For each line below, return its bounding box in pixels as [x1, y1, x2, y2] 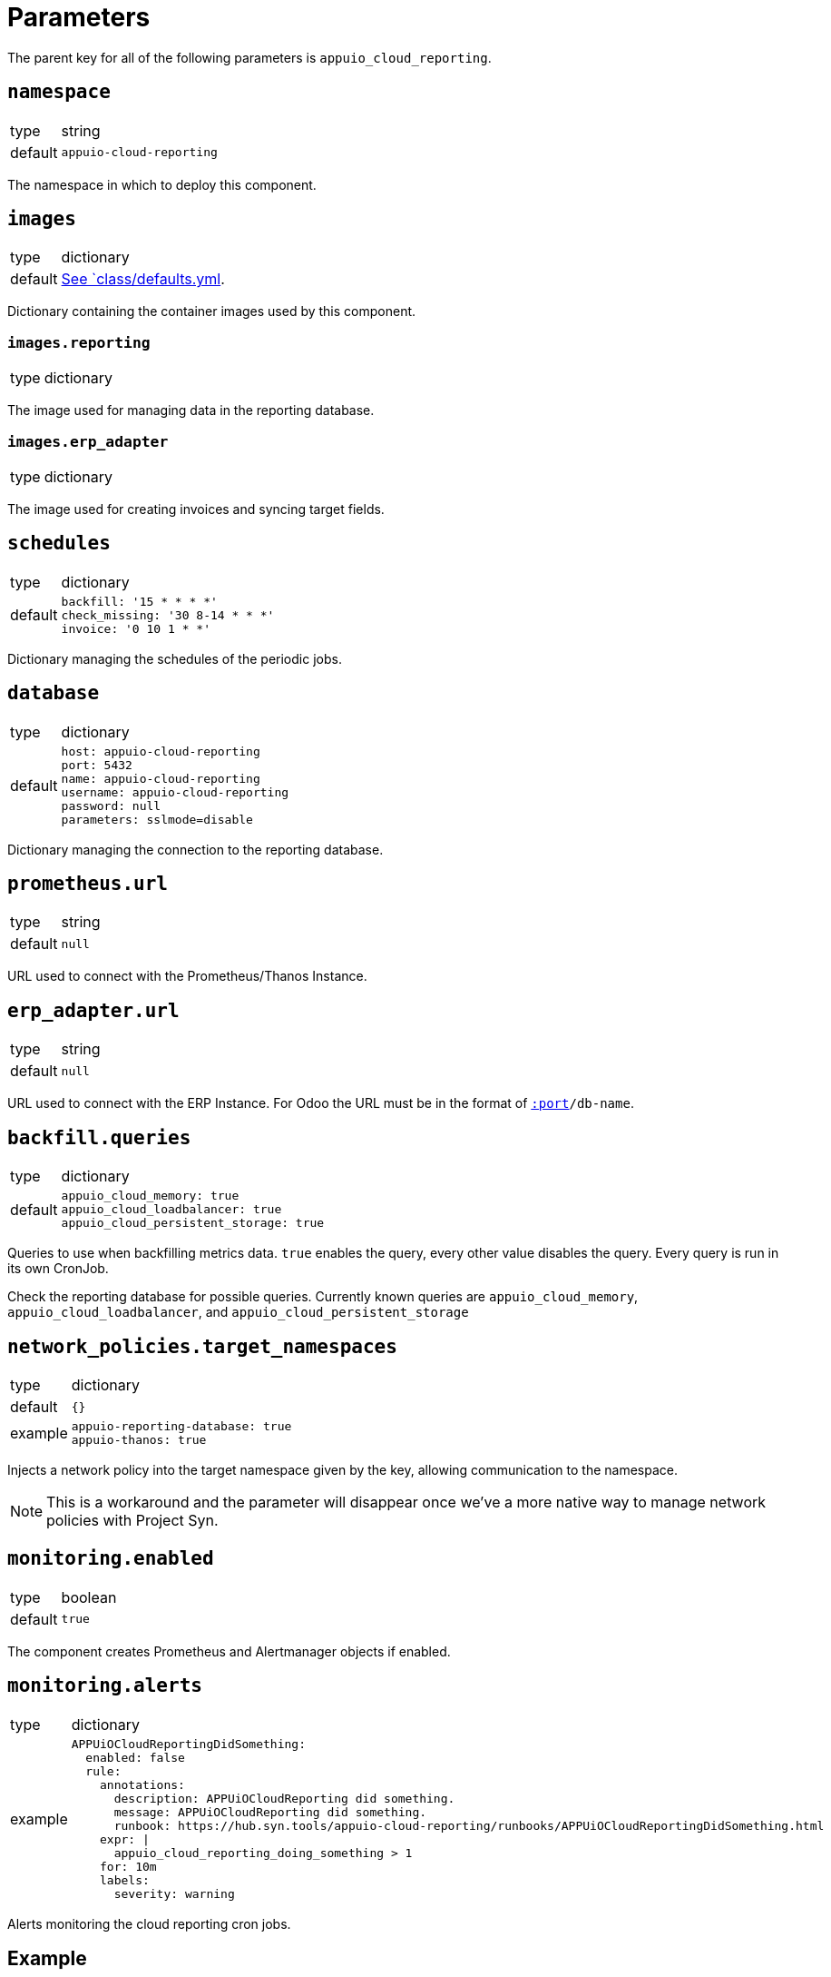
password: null [61, 798, 161, 813]
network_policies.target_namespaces [7, 1335, 397, 1358]
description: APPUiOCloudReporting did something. [113, 1791, 455, 1805]
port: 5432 [61, 757, 132, 772]
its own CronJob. [7, 1260, 109, 1277]
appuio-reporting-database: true [71, 1419, 292, 1433]
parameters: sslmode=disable [61, 812, 253, 826]
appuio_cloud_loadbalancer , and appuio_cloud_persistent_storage [7, 1304, 469, 1320]
